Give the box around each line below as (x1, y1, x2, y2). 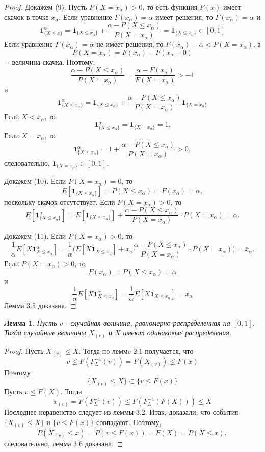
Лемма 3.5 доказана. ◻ (4, 300, 76, 311)
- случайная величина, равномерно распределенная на (65, 317, 230, 328)
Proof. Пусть (4, 345, 44, 356)
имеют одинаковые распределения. (123, 327, 231, 338)
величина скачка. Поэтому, (12, 56, 95, 67)
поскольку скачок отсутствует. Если (4, 196, 115, 207)
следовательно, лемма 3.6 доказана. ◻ (4, 438, 123, 449)
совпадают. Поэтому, (96, 416, 162, 427)
